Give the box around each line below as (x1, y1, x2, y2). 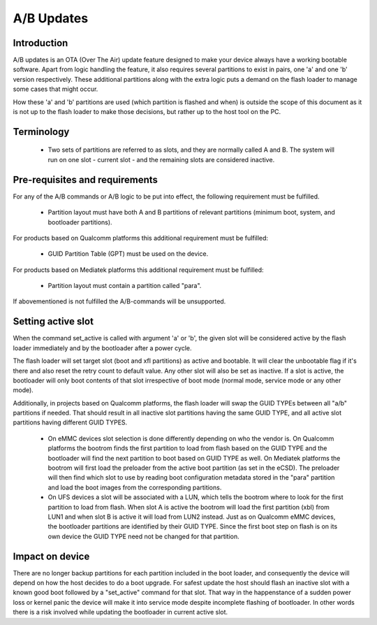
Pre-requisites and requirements (13, 173, 158, 185)
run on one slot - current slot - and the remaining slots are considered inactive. (47, 155, 275, 164)
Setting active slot (13, 315, 94, 328)
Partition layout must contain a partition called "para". (47, 282, 202, 290)
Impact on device (13, 550, 90, 562)
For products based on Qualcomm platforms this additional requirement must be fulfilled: (13, 234, 269, 242)
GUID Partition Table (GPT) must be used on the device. (47, 250, 209, 258)
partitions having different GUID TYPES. (13, 418, 128, 426)
